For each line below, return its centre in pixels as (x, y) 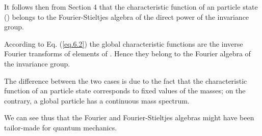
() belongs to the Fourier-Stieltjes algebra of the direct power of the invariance (127, 16)
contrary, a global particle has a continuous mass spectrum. (97, 100)
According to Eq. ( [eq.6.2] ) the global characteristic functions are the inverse (124, 43)
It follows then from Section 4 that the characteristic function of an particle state (131, 7)
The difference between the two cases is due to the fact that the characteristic (126, 80)
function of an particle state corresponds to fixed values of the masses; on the (125, 91)
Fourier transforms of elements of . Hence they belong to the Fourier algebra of (127, 54)
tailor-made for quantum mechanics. (61, 127)
